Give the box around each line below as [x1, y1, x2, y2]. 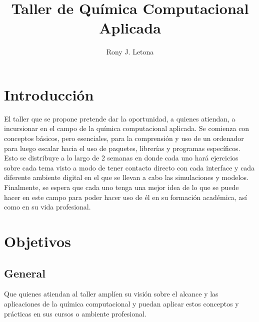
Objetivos [4, 230, 71, 251]
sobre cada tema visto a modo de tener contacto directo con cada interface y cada [4, 162, 255, 172]
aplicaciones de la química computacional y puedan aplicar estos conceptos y [4, 298, 239, 308]
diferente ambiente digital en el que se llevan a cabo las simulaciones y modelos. [4, 172, 248, 182]
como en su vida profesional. [4, 201, 91, 212]
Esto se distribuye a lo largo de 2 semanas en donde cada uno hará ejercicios [4, 152, 238, 163]
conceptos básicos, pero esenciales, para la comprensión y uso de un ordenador [4, 133, 244, 143]
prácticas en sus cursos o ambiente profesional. [4, 308, 146, 318]
